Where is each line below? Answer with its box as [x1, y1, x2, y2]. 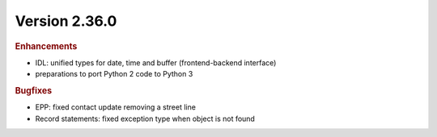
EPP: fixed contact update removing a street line [35, 102, 196, 112]
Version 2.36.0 [15, 12, 117, 30]
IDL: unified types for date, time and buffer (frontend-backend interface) [35, 57, 277, 68]
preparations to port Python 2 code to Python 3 [35, 69, 193, 79]
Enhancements [15, 40, 78, 52]
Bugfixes [15, 85, 53, 96]
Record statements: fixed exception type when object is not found [35, 114, 255, 123]
